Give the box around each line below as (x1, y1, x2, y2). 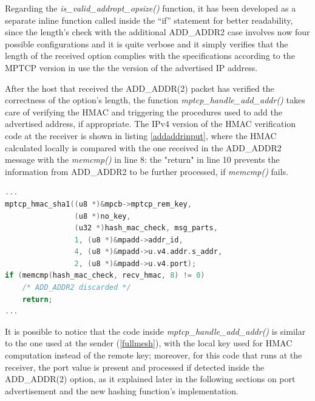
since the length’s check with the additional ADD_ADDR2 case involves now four (5, 26, 310, 38)
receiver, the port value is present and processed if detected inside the (5, 360, 265, 373)
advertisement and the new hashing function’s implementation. (5, 384, 239, 397)
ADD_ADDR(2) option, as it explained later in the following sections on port (5, 372, 296, 385)
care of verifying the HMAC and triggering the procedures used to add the (5, 105, 282, 118)
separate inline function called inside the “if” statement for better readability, (5, 13, 293, 26)
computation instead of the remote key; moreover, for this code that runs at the (5, 349, 302, 362)
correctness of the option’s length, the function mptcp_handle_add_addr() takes (5, 94, 305, 106)
